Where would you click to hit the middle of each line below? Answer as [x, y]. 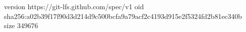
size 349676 [21, 25]
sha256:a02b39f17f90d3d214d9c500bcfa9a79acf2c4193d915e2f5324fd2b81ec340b [123, 16]
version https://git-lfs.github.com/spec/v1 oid [74, 6]
